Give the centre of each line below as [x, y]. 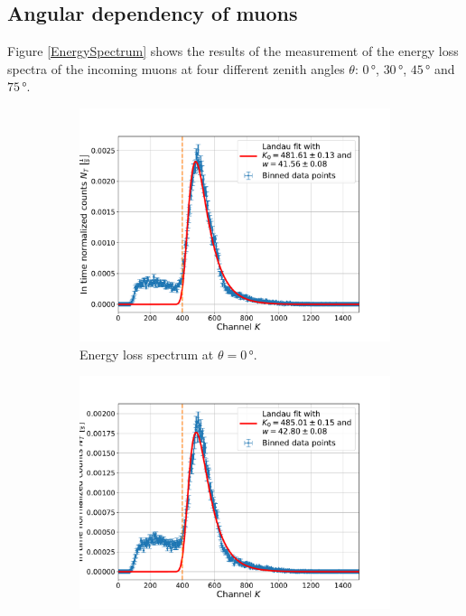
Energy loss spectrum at [147, 354]
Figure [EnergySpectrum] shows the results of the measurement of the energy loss [233, 51]
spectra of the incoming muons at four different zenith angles [176, 68]
